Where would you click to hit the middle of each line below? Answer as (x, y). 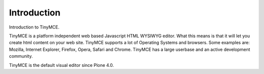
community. (21, 56)
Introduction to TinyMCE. (34, 27)
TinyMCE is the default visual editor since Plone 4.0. (62, 65)
